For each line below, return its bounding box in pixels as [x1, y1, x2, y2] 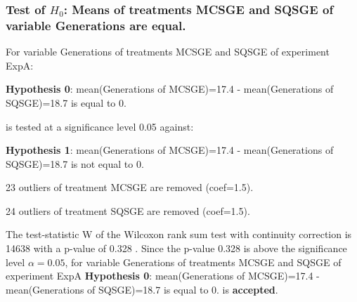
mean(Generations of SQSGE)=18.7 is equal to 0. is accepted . [6, 282, 278, 296]
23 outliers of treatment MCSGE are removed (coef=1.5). [6, 180, 254, 195]
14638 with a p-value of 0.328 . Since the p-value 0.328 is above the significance [6, 241, 347, 256]
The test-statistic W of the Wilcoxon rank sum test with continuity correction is [6, 227, 352, 242]
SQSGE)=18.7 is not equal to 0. [6, 156, 144, 171]
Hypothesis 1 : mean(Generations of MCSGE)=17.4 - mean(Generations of [6, 143, 334, 157]
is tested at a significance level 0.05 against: [6, 119, 194, 133]
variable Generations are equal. [6, 16, 186, 34]
